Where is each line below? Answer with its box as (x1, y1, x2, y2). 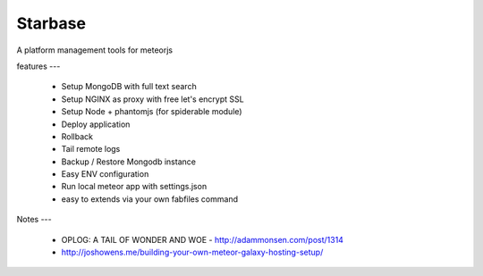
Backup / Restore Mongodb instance (61, 156, 197, 167)
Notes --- (16, 214, 53, 225)
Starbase (16, 13, 87, 33)
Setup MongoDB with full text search (61, 81, 197, 92)
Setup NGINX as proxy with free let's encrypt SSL (61, 94, 245, 105)
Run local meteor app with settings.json (61, 181, 208, 192)
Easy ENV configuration (61, 169, 149, 180)
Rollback (61, 130, 94, 142)
